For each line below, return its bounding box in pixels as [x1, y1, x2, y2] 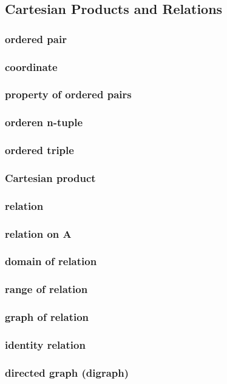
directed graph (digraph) [5, 365, 129, 380]
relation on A [5, 226, 72, 241]
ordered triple [5, 143, 74, 158]
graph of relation [5, 309, 89, 325]
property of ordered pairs [5, 87, 132, 102]
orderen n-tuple [5, 115, 83, 130]
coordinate [5, 59, 58, 74]
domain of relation [5, 254, 97, 269]
